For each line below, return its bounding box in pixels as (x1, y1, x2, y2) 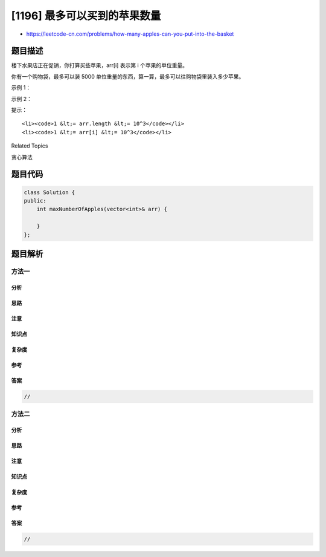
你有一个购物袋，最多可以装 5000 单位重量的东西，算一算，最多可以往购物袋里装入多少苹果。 (11, 73, 245, 80)
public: (24, 197, 46, 204)
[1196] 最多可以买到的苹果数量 (11, 9, 161, 22)
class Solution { (24, 189, 75, 196)
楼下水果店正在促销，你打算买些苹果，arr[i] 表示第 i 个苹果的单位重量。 (11, 62, 188, 69)
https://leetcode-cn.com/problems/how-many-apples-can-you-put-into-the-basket (26, 30, 234, 37)
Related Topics (11, 142, 48, 149)
